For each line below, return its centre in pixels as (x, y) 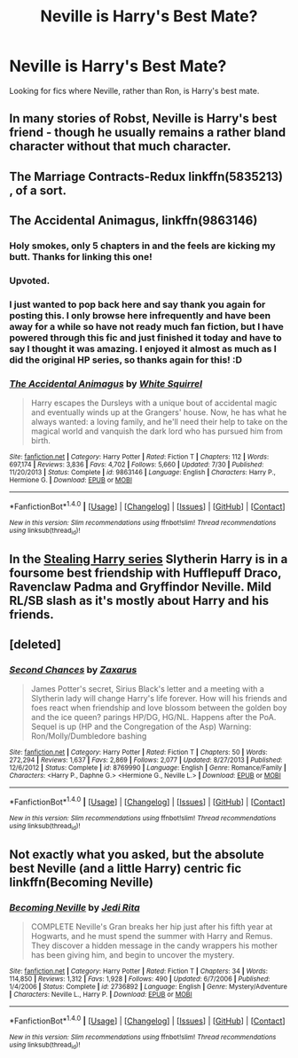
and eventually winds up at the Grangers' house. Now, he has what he (159, 412)
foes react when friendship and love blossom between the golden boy (159, 708)
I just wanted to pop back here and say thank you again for (137, 304)
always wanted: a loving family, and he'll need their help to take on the (159, 422)
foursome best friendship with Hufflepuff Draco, (145, 572)
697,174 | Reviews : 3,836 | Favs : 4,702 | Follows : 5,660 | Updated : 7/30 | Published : (137, 465)
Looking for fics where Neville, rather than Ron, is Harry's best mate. (134, 90)
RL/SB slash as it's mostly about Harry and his (139, 600)
